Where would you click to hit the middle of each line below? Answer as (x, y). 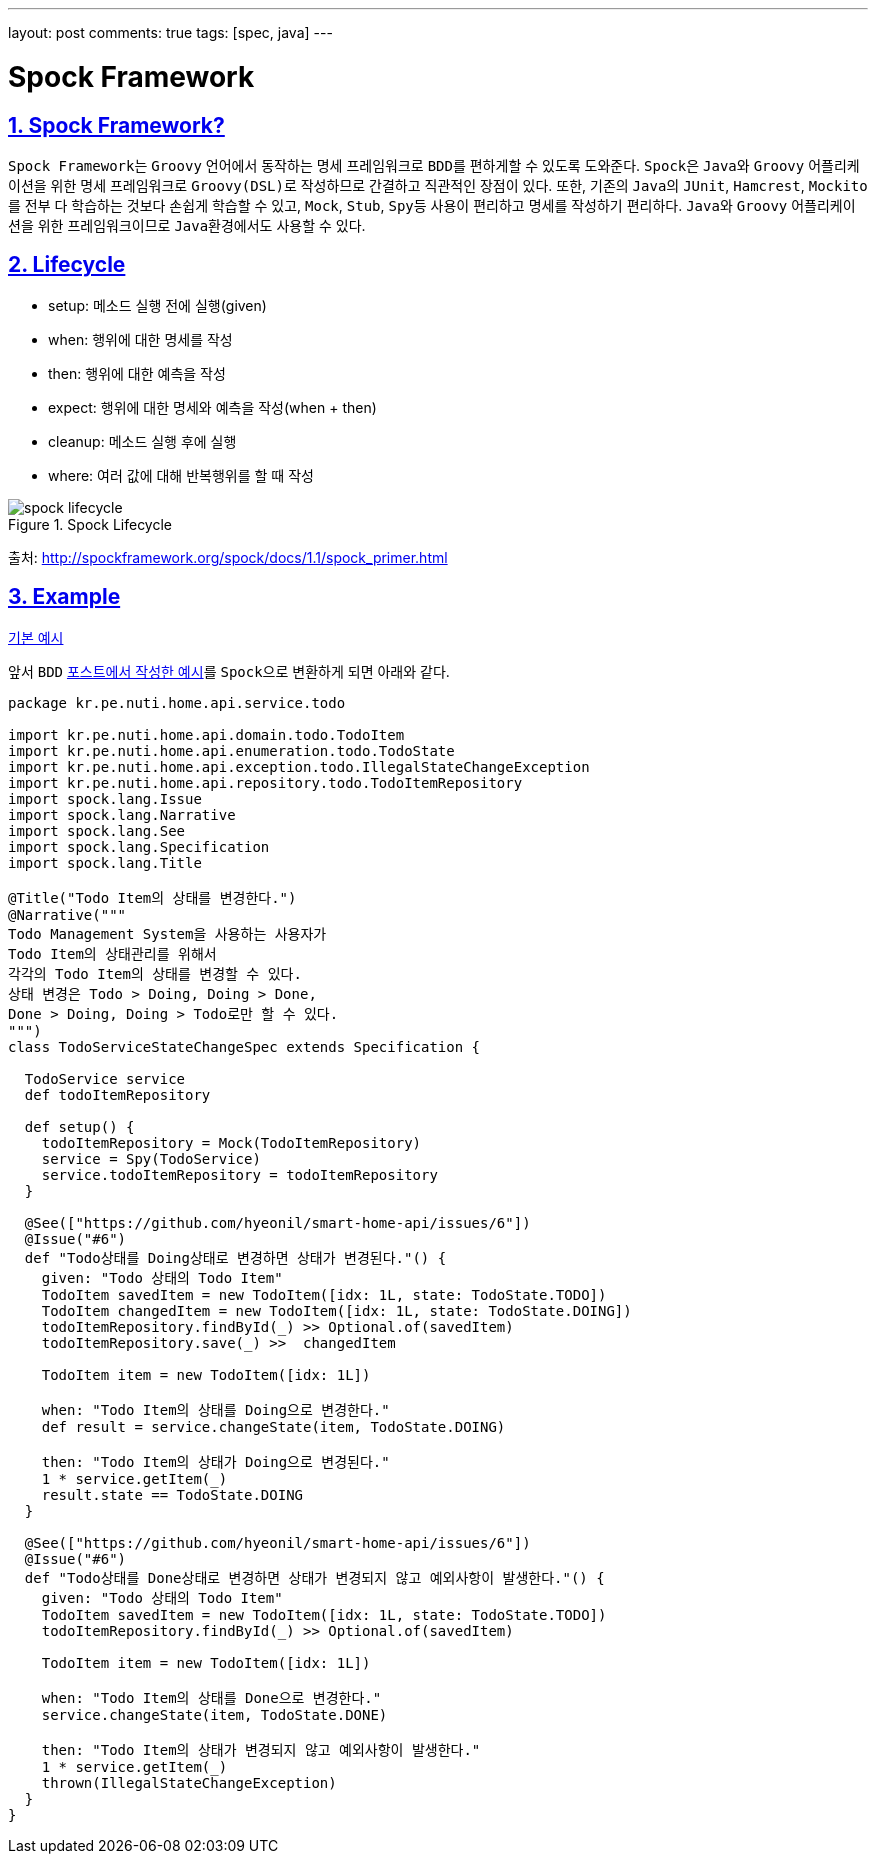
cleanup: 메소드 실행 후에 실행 (142, 441)
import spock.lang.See (97, 830)
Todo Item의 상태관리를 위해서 (112, 953)
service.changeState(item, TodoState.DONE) (214, 1714)
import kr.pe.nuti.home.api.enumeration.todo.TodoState (231, 750)
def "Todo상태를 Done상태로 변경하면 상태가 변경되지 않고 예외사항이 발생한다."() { (314, 1577)
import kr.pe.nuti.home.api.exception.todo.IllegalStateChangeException (299, 766)
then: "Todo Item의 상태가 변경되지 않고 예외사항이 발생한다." (261, 1749)
